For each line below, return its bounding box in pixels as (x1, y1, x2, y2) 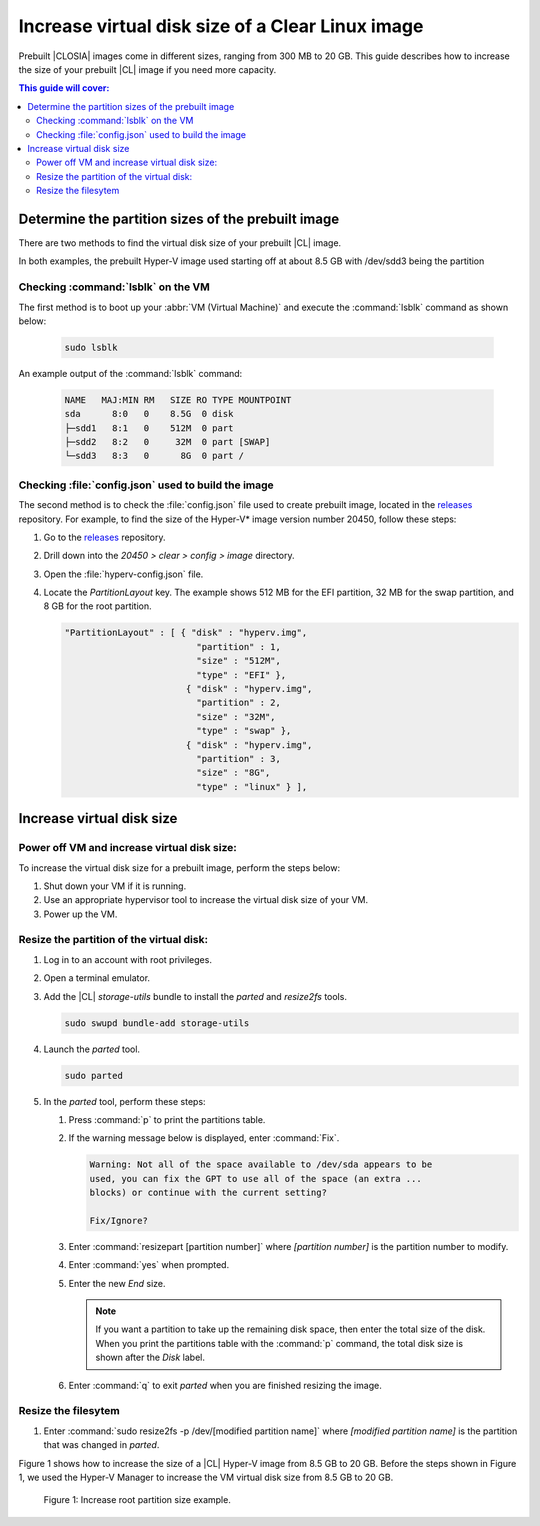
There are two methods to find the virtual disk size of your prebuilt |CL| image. (18, 236, 342, 249)
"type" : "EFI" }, (196, 669, 287, 680)
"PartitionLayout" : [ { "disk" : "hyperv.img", (64, 627, 308, 639)
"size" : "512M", (196, 655, 282, 667)
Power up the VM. (43, 908, 118, 920)
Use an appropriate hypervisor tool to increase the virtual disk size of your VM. (43, 894, 369, 906)
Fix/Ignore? (89, 1215, 149, 1226)
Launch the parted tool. (43, 1043, 140, 1055)
